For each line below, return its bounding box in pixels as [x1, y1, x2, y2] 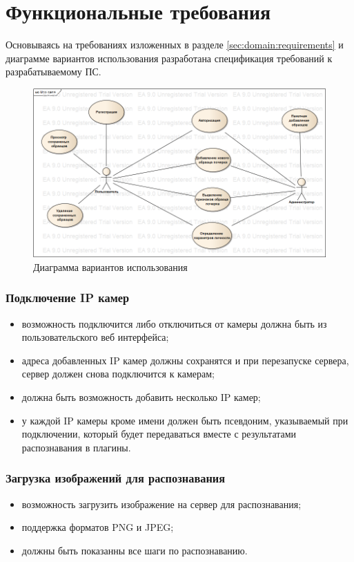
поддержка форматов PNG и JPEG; [21, 520, 174, 534]
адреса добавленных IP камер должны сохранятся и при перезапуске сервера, [21, 353, 349, 367]
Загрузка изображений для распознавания [6, 469, 226, 487]
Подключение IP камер [6, 289, 130, 306]
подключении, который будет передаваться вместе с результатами [21, 427, 297, 441]
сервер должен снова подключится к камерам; [21, 366, 215, 381]
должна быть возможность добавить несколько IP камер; [21, 389, 261, 404]
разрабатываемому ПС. [6, 64, 101, 79]
